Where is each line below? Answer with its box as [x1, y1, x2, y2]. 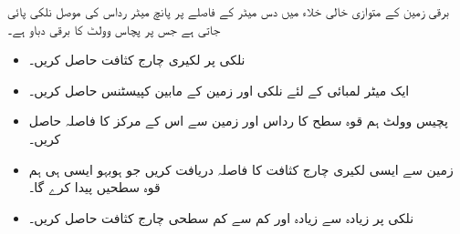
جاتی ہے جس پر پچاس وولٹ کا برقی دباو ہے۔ [7, 19, 221, 38]
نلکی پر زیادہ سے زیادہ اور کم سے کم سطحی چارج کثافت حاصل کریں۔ [28, 208, 414, 227]
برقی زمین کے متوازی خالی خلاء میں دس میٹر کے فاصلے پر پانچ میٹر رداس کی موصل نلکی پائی [7, 2, 449, 20]
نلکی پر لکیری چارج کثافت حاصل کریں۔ [28, 50, 246, 69]
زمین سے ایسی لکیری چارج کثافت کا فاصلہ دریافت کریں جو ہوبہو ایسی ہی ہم [28, 159, 454, 178]
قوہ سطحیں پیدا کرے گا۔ [28, 178, 161, 197]
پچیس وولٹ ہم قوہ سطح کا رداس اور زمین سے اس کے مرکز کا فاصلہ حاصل [28, 111, 448, 130]
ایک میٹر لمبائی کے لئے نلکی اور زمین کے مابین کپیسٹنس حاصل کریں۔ [28, 80, 410, 99]
